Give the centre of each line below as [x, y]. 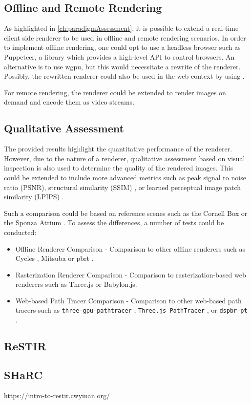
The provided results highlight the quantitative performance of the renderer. [118, 149]
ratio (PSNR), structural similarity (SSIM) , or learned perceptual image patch [123, 187]
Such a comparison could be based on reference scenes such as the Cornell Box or [126, 213]
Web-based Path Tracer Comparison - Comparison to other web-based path [128, 300]
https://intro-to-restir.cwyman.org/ [57, 395]
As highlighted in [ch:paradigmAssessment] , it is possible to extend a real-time [121, 28]
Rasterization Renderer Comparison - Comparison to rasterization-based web [131, 274]
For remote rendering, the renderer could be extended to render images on [115, 92]
